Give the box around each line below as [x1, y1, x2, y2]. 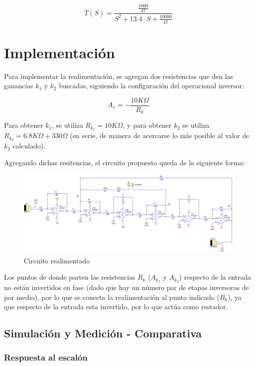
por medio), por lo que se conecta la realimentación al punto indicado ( [4, 292, 220, 302]
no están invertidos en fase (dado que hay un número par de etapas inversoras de [4, 282, 249, 292]
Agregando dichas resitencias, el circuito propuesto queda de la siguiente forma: [4, 157, 245, 167]
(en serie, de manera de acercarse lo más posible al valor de [70, 130, 250, 141]
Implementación [4, 42, 115, 62]
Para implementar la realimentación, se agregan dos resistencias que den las [4, 71, 233, 81]
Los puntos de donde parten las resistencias [4, 272, 135, 282]
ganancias [4, 80, 34, 91]
